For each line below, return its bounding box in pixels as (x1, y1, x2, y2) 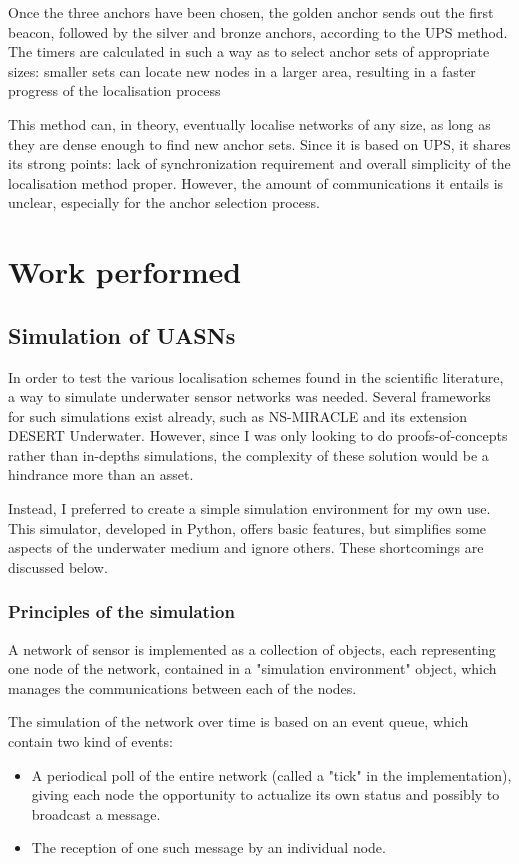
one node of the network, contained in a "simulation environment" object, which (8, 658, 497, 679)
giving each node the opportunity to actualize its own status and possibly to (31, 784, 500, 805)
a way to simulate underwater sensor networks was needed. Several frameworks (8, 386, 491, 407)
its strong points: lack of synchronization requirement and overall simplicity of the (8, 153, 511, 174)
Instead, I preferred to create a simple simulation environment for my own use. (8, 498, 491, 519)
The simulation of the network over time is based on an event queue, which (8, 711, 469, 732)
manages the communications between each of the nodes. (8, 677, 357, 698)
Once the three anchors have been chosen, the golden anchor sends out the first (8, 2, 494, 22)
